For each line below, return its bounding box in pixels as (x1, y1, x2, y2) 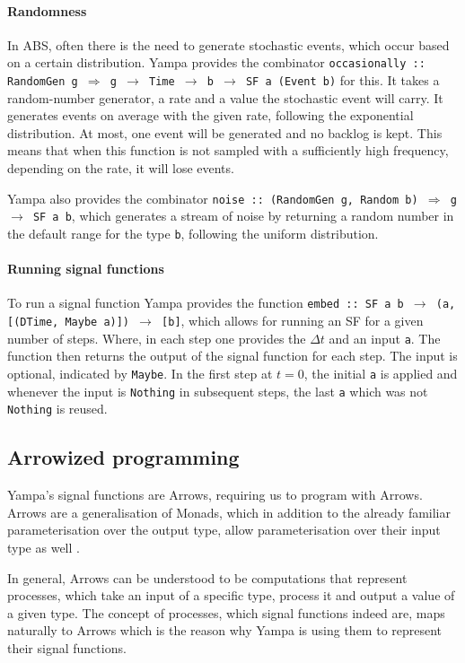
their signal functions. (7, 638, 127, 657)
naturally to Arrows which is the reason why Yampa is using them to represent (7, 621, 443, 640)
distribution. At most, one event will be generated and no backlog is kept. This (7, 123, 443, 142)
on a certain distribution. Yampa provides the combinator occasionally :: (7, 53, 426, 72)
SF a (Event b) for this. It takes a (245, 71, 440, 90)
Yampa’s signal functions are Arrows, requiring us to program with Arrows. (7, 485, 423, 504)
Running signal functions (7, 259, 164, 278)
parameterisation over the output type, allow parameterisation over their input (7, 520, 441, 539)
